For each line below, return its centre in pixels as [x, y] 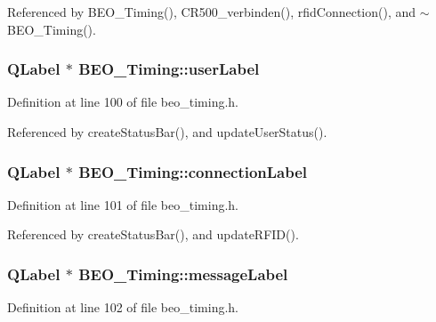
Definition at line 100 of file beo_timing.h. [123, 102]
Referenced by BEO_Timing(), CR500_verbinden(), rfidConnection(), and [212, 12]
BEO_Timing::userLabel [169, 69]
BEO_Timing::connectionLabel [193, 171]
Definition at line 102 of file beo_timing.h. [123, 307]
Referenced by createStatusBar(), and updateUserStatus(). [167, 132]
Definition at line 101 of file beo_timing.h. [123, 204]
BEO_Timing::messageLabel [183, 274]
